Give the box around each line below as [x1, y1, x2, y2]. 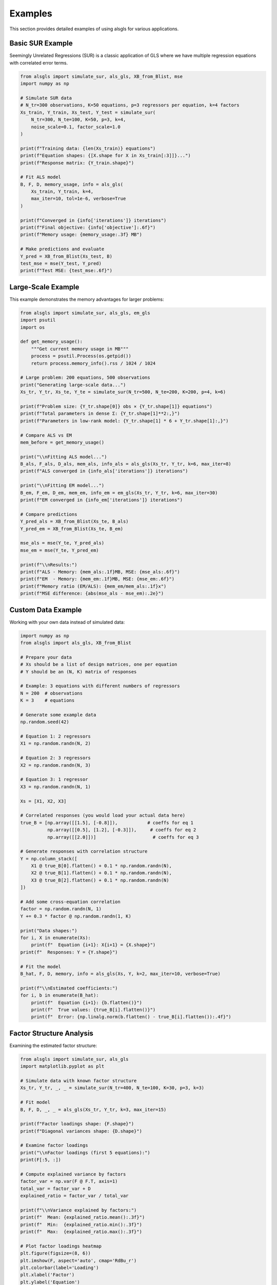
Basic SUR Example [9, 39, 73, 48]
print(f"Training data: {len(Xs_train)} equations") [20, 145, 156, 151]
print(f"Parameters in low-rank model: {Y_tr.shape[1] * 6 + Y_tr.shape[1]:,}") [20, 418, 229, 424]
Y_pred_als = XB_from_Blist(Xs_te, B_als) [20, 519, 129, 524]
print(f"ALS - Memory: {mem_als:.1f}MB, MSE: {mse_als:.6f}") [20, 568, 180, 575]
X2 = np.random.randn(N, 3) [20, 762, 91, 768]
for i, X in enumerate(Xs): [20, 934, 91, 941]
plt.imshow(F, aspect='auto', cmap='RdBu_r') [20, 1257, 137, 1263]
